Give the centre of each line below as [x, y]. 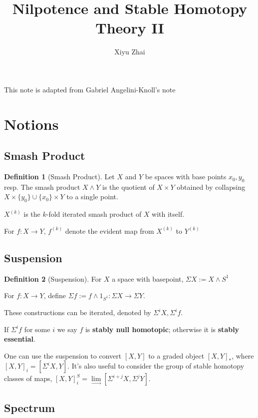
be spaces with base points [186, 177]
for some [37, 329]
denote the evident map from [110, 230]
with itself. [168, 214]
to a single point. [92, 197]
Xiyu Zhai [130, 52]
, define [55, 295]
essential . [20, 339]
